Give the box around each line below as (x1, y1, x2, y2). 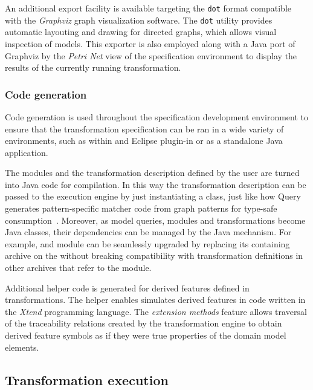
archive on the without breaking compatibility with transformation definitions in (5, 249, 303, 262)
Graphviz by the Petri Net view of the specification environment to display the (5, 49, 297, 62)
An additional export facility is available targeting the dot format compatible (5, 2, 292, 14)
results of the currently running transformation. (5, 61, 181, 74)
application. (5, 146, 48, 158)
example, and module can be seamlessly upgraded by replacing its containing (5, 237, 290, 250)
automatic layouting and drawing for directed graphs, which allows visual (5, 25, 277, 38)
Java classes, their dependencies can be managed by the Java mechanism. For (5, 226, 292, 238)
